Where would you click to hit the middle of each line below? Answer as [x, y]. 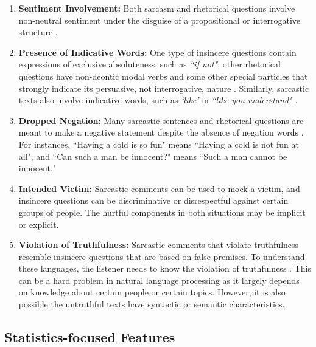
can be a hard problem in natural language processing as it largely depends [159, 280]
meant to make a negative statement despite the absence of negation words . [161, 132]
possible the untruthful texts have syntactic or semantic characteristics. [152, 304]
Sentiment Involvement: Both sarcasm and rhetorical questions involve [157, 8]
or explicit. [39, 224]
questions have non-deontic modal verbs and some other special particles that [163, 76]
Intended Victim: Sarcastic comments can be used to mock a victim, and [159, 188]
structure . [38, 32]
